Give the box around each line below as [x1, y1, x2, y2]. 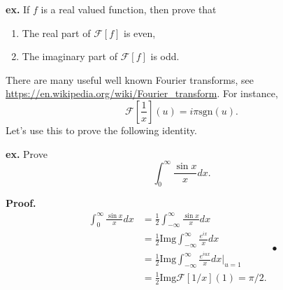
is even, [124, 25, 156, 40]
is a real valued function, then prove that [41, 2, 217, 16]
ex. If [6, 2, 30, 16]
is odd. [150, 49, 180, 64]
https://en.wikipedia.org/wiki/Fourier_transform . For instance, [6, 86, 278, 101]
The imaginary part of [22, 49, 118, 64]
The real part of [22, 25, 91, 40]
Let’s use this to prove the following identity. [6, 122, 197, 137]
